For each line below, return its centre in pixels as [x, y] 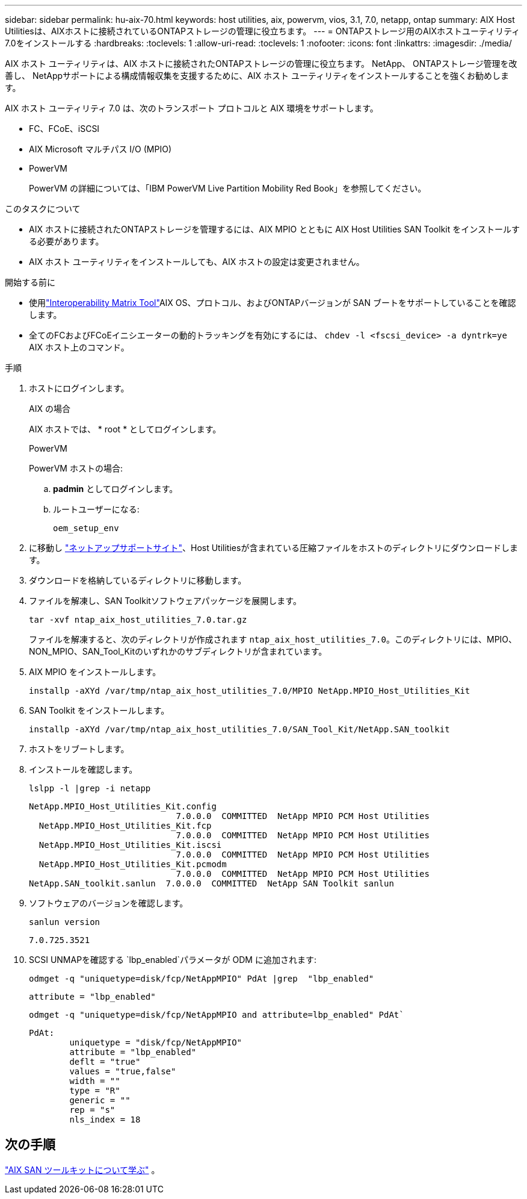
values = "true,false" [123, 1071]
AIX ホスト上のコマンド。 [79, 347]
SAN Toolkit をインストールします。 [99, 710]
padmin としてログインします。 [116, 489]
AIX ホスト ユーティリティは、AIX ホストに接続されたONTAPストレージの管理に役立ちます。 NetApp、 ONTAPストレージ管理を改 [261, 64]
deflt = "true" [105, 1062]
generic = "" [100, 1100]
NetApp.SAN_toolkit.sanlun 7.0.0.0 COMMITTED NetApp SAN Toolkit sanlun [211, 883]
